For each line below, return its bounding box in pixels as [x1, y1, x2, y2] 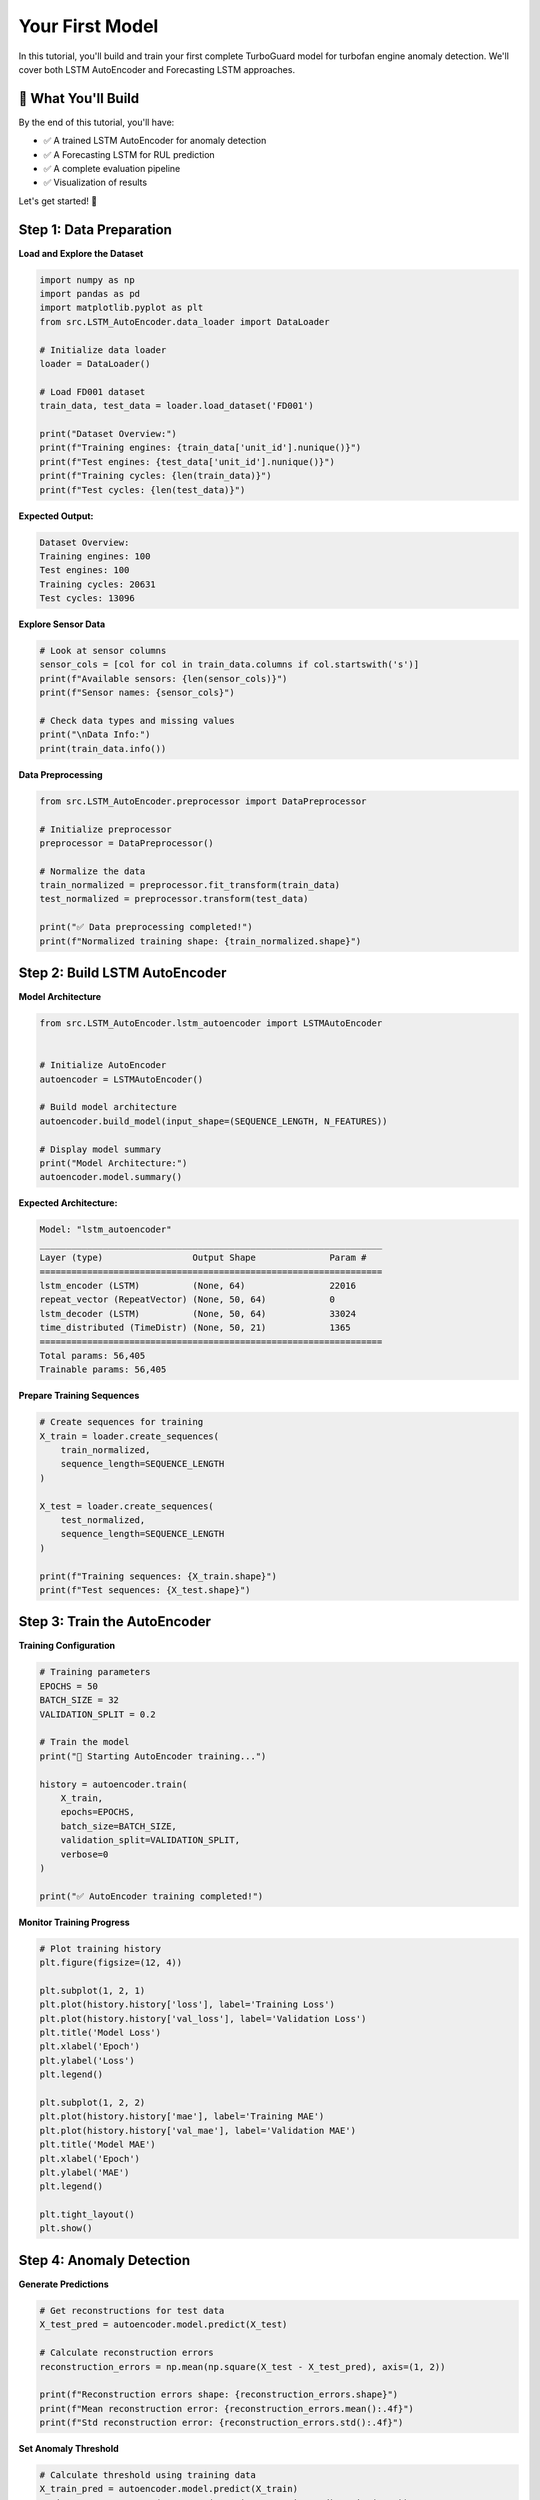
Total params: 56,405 [39, 1350, 146, 1361]
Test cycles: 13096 [39, 593, 135, 604]
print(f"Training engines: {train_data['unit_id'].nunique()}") [39, 442, 362, 454]
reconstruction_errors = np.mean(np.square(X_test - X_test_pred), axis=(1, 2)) [39, 2361, 446, 2372]
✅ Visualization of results [43, 176, 148, 189]
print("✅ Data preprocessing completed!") [39, 921, 254, 933]
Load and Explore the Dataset [18, 247, 144, 259]
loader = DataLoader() [39, 358, 151, 370]
